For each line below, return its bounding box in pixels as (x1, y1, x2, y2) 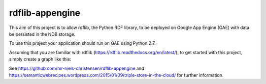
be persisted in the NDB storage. (9, 31, 76, 37)
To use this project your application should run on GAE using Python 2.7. (9, 40, 156, 46)
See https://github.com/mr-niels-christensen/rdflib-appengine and (9, 65, 144, 71)
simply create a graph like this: (9, 56, 71, 62)
